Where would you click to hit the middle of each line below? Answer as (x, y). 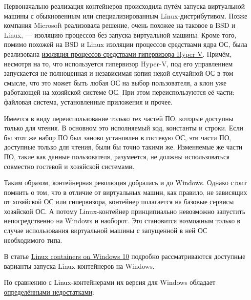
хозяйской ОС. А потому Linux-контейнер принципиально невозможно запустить (125, 211)
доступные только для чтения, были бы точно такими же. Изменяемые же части (123, 147)
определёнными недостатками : (49, 292)
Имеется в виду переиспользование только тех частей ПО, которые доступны (119, 118)
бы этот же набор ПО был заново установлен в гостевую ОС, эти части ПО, (118, 137)
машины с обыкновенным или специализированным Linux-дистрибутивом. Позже (126, 15)
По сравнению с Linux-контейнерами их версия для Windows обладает (110, 282)
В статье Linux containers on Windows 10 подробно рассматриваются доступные (125, 256)
